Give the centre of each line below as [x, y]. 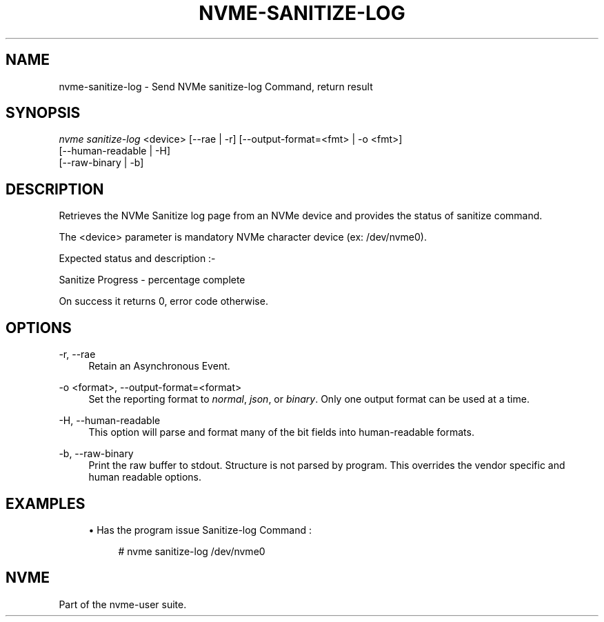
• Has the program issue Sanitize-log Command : [200, 530]
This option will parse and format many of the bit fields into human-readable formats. [281, 432]
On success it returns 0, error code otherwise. [163, 301]
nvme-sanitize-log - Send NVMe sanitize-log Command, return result [216, 86]
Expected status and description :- [137, 259]
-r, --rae [77, 354]
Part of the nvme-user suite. [123, 604]
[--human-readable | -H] [115, 151]
